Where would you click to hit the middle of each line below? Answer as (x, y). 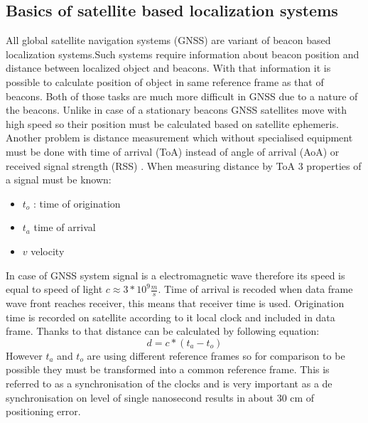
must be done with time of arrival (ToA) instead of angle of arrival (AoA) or (173, 151)
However (24, 355)
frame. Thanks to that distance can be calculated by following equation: (163, 331)
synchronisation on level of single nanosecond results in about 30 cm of (160, 397)
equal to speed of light (54, 289)
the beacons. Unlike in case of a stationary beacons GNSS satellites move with (177, 110)
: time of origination (77, 203)
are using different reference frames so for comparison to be (216, 355)
